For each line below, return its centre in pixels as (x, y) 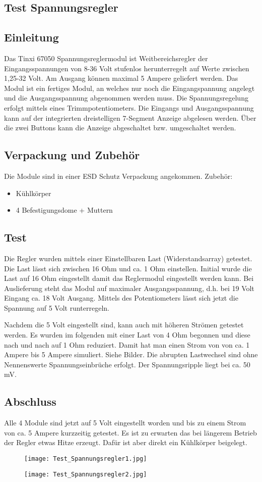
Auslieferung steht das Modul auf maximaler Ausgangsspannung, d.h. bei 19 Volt (129, 288)
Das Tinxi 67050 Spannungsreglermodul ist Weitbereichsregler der (106, 58)
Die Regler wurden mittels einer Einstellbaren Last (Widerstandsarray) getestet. (128, 258)
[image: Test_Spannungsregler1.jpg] (86, 459)
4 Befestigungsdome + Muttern (64, 210)
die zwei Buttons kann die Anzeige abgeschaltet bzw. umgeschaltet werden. (120, 128)
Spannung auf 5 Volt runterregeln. (57, 307)
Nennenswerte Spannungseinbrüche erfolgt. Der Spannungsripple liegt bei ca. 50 (127, 364)
